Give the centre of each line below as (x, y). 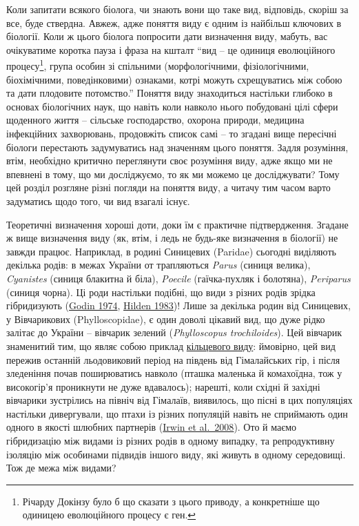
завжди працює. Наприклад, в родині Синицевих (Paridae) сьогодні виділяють (171, 251)
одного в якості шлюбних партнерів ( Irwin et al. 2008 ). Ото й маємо (152, 427)
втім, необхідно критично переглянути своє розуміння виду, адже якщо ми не (170, 160)
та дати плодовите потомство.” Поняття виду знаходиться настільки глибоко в (170, 93)
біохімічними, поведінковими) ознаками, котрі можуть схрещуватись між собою (174, 79)
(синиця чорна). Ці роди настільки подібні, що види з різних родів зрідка (161, 292)
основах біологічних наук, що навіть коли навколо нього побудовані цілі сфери (172, 106)
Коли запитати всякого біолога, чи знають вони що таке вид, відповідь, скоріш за (177, 9)
